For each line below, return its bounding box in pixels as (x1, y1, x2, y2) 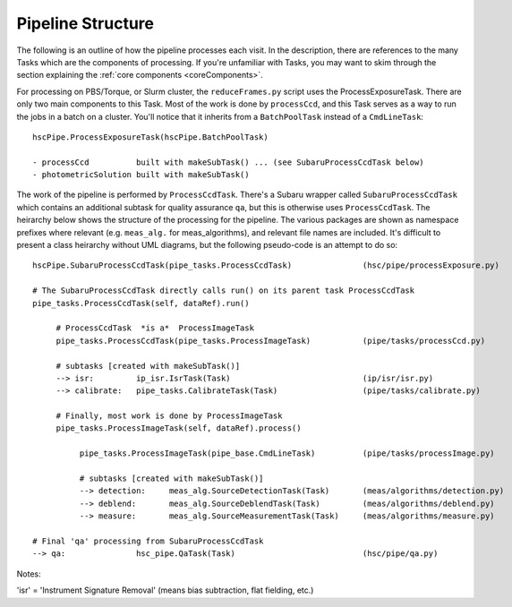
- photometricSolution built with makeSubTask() (32, 170, 250, 180)
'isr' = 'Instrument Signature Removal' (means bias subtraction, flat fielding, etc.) (16, 585, 314, 595)
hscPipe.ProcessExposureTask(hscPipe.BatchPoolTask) (32, 132, 269, 142)
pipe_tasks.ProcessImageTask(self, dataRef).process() (55, 423, 302, 433)
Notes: (16, 569, 41, 579)
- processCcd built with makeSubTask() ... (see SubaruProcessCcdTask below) (32, 157, 424, 167)
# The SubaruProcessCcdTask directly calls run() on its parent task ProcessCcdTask (32, 286, 415, 295)
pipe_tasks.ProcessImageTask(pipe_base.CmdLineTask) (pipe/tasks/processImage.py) (79, 449, 496, 458)
